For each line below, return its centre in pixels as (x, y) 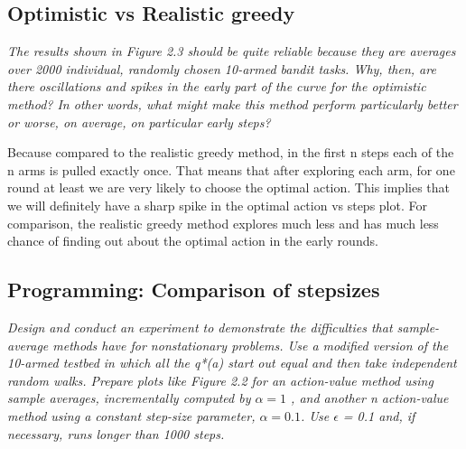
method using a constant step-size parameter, (131, 415)
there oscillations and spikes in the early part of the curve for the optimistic (217, 86)
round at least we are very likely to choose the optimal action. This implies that (228, 187)
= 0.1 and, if (379, 415)
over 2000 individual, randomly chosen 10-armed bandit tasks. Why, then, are (222, 68)
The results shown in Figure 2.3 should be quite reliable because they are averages (232, 51)
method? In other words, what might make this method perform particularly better (233, 103)
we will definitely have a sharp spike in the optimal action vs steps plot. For (217, 205)
